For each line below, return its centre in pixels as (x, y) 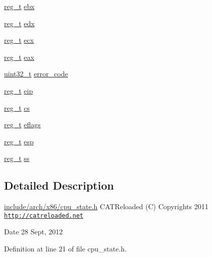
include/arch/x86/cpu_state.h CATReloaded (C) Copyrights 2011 (106, 206)
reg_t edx (19, 23)
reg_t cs (17, 107)
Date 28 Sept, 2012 (33, 232)
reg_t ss (17, 158)
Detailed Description (59, 185)
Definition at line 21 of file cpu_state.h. (65, 248)
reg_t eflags (22, 124)
